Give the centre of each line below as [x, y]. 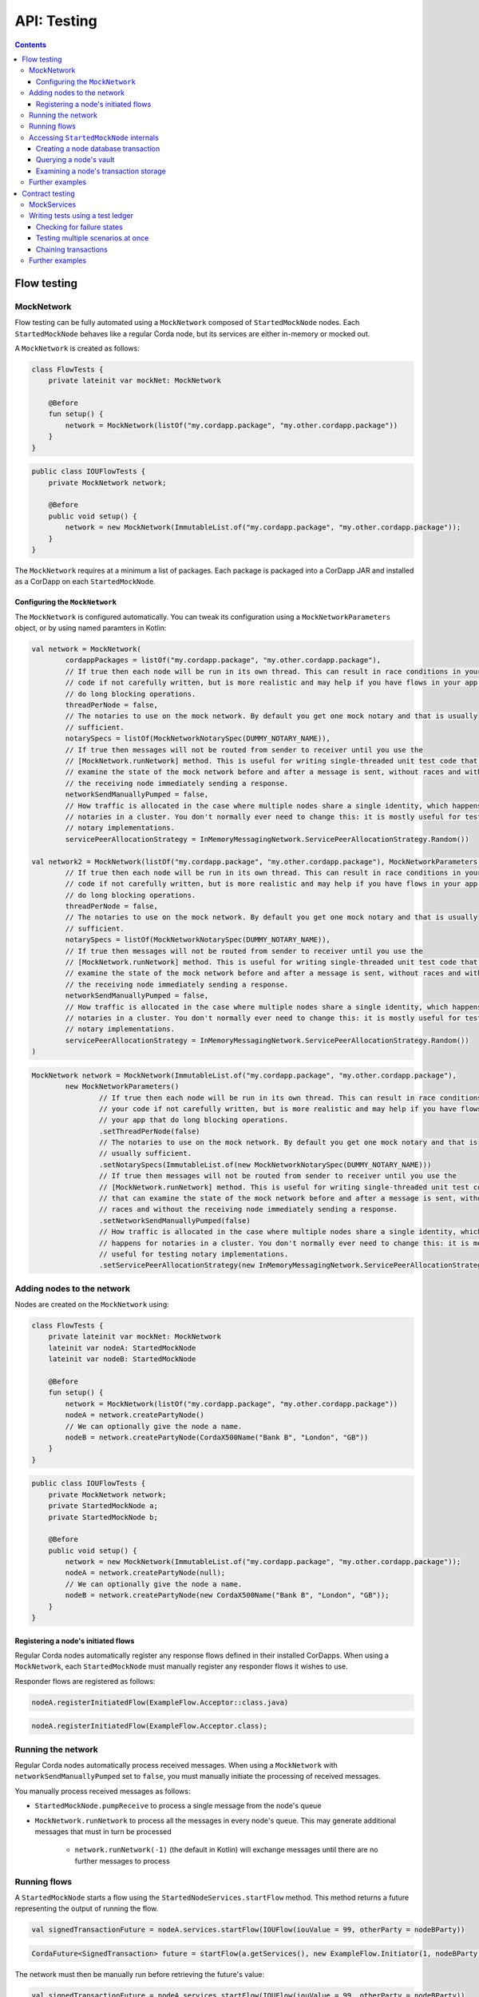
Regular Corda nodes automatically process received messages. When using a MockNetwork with [176, 1765]
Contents [31, 45]
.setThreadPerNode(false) [149, 1131]
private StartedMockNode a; [103, 1506]
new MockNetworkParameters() [122, 1087]
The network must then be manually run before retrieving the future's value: [140, 1974]
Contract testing [48, 193]
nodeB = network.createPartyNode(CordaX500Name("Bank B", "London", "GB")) [217, 1437]
